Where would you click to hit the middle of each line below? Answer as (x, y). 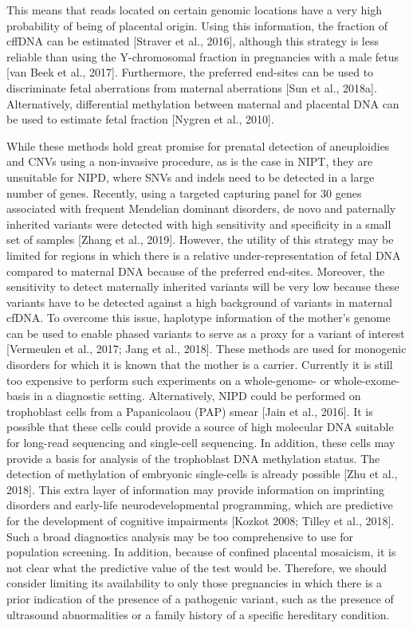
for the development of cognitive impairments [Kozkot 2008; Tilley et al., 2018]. (201, 520)
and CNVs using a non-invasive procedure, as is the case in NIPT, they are (190, 161)
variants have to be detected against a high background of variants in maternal (199, 302)
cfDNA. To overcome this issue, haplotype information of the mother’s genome (199, 318)
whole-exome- (367, 380)
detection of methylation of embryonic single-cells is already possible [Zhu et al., (202, 474)
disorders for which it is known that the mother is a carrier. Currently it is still (200, 365)
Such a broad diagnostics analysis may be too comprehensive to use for (180, 536)
